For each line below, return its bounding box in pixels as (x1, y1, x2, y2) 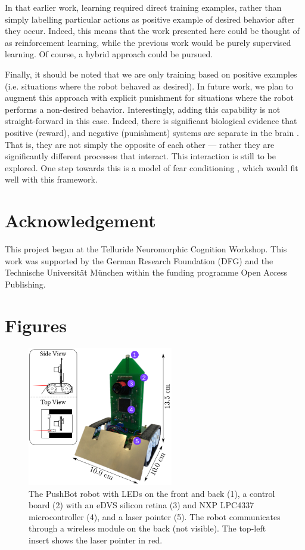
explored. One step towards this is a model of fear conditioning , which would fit (5, 161, 298, 174)
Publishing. (5, 277, 46, 290)
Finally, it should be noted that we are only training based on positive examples (5, 67, 297, 80)
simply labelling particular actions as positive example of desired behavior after (5, 13, 295, 25)
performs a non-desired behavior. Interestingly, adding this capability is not (5, 103, 281, 115)
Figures (5, 313, 67, 337)
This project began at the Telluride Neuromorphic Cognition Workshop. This (5, 243, 287, 255)
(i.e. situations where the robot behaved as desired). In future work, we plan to (5, 79, 294, 92)
